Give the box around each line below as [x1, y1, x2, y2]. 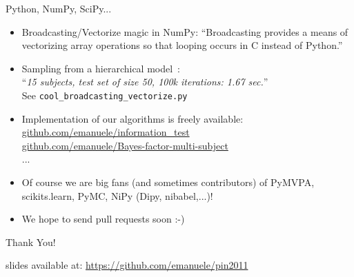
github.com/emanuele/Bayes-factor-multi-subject [21, 138, 228, 152]
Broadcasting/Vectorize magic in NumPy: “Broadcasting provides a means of [21, 24, 348, 39]
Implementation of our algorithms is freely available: [21, 111, 244, 125]
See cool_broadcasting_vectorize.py [21, 88, 188, 102]
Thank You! [6, 234, 56, 249]
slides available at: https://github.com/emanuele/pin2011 [6, 258, 248, 272]
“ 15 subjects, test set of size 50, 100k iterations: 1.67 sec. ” [21, 74, 268, 89]
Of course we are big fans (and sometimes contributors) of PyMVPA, [21, 175, 315, 189]
